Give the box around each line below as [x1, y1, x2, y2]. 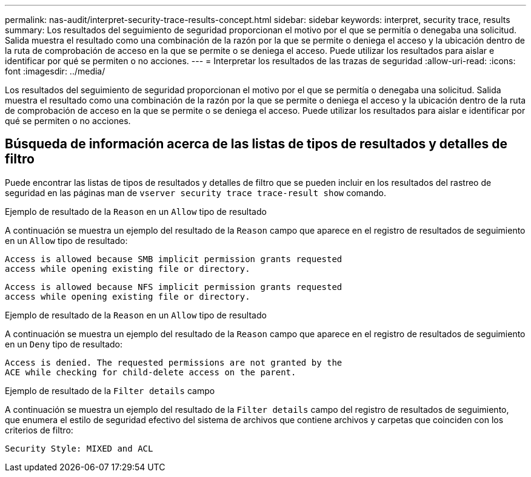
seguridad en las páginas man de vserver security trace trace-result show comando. [5, 187, 387, 198]
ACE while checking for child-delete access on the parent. [5, 367, 296, 377]
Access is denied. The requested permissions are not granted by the [5, 357, 342, 367]
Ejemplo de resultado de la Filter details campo [5, 385, 215, 396]
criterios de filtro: [5, 424, 73, 435]
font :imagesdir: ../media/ [5, 66, 105, 76]
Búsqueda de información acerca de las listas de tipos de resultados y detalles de [5, 136, 507, 152]
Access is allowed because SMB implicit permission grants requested [5, 254, 342, 264]
